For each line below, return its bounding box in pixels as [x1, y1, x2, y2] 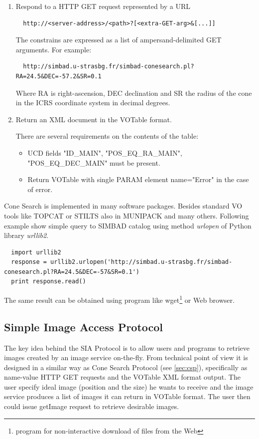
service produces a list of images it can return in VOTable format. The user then [4, 391, 251, 402]
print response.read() [11, 278, 86, 285]
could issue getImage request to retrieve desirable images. [4, 401, 179, 412]
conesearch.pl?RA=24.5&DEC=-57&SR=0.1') [4, 268, 140, 275]
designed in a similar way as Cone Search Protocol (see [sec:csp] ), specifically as [4, 362, 248, 372]
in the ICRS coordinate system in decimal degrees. [15, 97, 170, 108]
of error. [27, 184, 53, 194]
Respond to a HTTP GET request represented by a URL [15, 1, 191, 11]
